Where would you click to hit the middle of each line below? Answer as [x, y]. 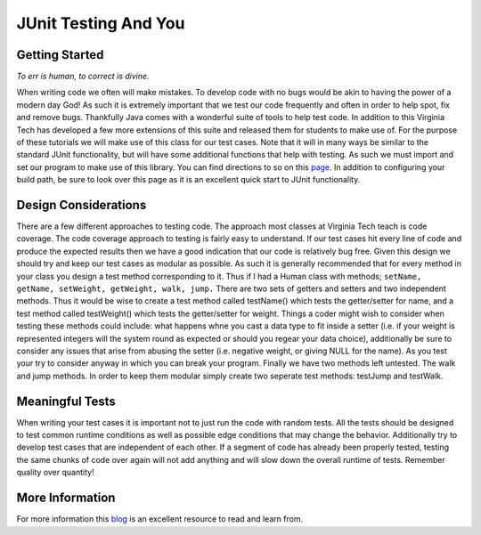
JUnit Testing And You [101, 23]
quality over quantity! [55, 473]
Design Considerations [82, 205]
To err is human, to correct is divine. [83, 77]
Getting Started [60, 55]
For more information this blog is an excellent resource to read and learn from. [160, 519]
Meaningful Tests [66, 401]
